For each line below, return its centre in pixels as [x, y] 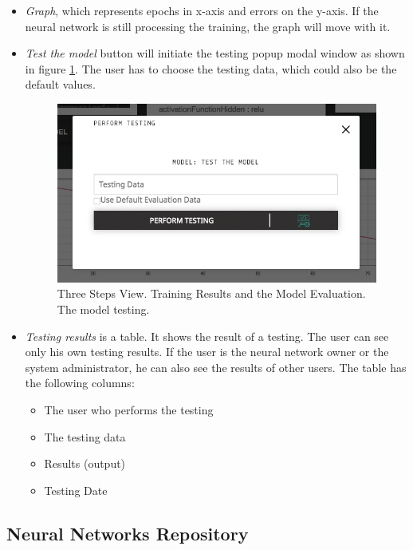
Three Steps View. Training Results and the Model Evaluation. [211, 293]
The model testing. [103, 309]
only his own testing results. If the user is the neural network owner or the [207, 352]
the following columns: [80, 383]
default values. [60, 84]
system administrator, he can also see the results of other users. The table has [216, 367]
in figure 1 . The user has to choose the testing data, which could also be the [211, 68]
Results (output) [85, 463]
